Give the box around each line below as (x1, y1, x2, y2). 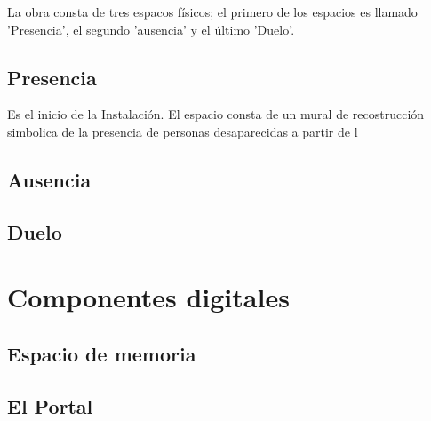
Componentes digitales (7, 279, 290, 315)
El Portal (7, 392, 93, 419)
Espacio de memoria (7, 339, 196, 367)
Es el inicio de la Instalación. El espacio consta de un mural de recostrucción (7, 105, 425, 123)
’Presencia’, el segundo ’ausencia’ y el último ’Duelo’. (7, 20, 295, 38)
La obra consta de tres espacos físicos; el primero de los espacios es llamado (7, 3, 418, 20)
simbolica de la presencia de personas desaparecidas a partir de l (7, 122, 358, 140)
